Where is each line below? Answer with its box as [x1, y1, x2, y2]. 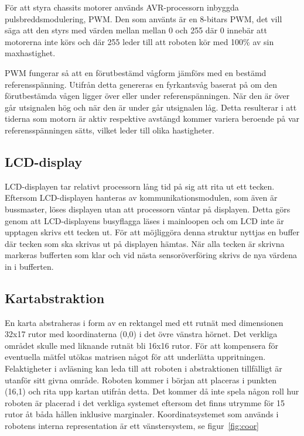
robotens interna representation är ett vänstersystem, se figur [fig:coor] [5, 420, 259, 432]
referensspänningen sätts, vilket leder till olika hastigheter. [5, 123, 214, 136]
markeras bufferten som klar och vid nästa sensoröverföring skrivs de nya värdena [5, 249, 298, 261]
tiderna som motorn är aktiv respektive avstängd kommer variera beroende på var [5, 112, 300, 125]
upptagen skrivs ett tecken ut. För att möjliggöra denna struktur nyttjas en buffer [5, 226, 300, 238]
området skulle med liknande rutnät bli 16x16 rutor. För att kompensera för [5, 339, 279, 351]
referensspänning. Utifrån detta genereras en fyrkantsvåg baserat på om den [5, 78, 278, 90]
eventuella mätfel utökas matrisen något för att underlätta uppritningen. [5, 351, 266, 363]
